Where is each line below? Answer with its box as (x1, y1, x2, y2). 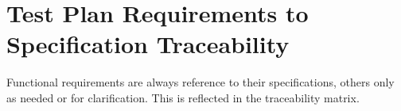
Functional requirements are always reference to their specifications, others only (6, 74, 395, 90)
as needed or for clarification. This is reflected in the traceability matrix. (6, 89, 360, 105)
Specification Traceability (6, 28, 290, 60)
